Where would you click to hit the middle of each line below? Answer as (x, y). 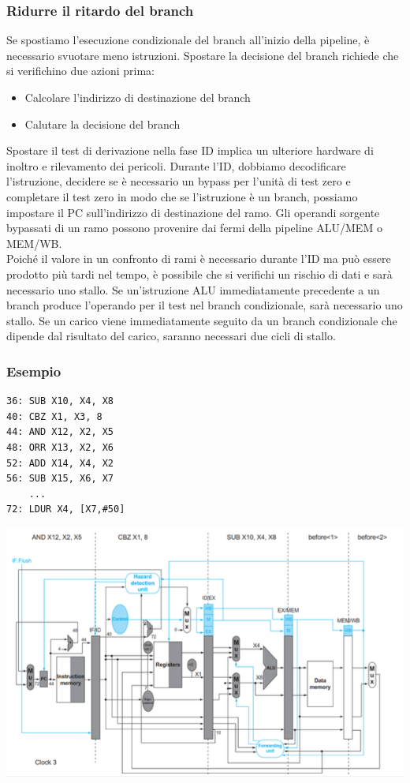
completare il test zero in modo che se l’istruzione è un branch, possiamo (182, 196)
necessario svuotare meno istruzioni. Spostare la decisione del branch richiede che (203, 55)
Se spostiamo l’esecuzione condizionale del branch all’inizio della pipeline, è (188, 40)
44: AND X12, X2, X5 (60, 432)
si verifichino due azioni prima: (81, 71)
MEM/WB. (34, 243)
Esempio (34, 371)
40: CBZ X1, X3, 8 (54, 416)
